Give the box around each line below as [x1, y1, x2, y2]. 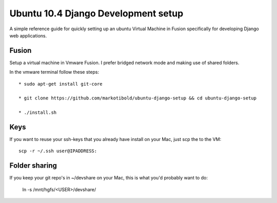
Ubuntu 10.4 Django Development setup [9, 8, 184, 19]
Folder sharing [9, 161, 57, 170]
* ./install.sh [18, 110, 57, 115]
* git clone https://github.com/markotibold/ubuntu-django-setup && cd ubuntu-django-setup [18, 95, 256, 101]
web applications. [9, 32, 47, 38]
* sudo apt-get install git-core [18, 81, 103, 87]
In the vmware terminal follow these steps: [9, 69, 100, 75]
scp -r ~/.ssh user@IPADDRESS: [18, 148, 97, 154]
